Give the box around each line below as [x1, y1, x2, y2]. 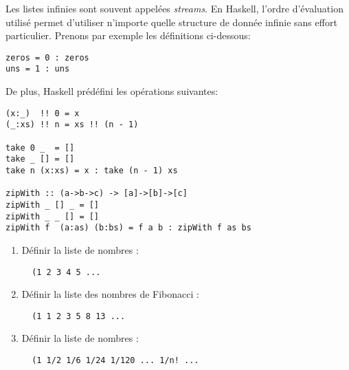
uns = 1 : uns [5, 64, 70, 74]
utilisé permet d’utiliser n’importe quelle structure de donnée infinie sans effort [5, 14, 337, 29]
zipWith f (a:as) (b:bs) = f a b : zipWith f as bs [5, 223, 251, 233]
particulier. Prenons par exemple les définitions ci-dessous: [5, 28, 251, 43]
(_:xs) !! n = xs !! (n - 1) [5, 120, 139, 130]
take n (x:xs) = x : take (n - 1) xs [5, 165, 178, 175]
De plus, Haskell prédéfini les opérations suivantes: [5, 84, 218, 98]
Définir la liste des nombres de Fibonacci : [21, 287, 199, 301]
